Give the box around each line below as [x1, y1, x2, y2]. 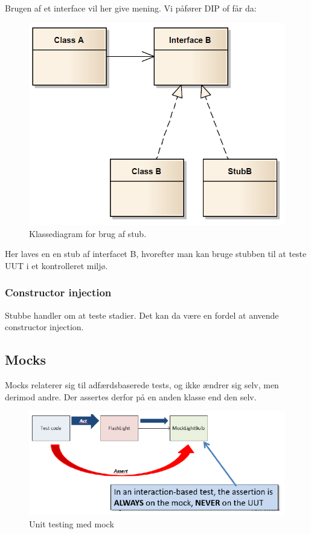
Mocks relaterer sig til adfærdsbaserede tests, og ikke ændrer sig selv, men [5, 379, 279, 391]
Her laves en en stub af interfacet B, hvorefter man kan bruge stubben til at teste [5, 247, 307, 260]
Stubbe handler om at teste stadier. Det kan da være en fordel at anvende [5, 308, 279, 321]
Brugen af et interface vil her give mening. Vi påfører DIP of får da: [5, 2, 257, 14]
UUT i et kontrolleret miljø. [5, 259, 108, 272]
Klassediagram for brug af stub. [29, 227, 147, 239]
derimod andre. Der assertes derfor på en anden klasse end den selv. [5, 390, 257, 403]
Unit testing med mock [29, 517, 114, 530]
